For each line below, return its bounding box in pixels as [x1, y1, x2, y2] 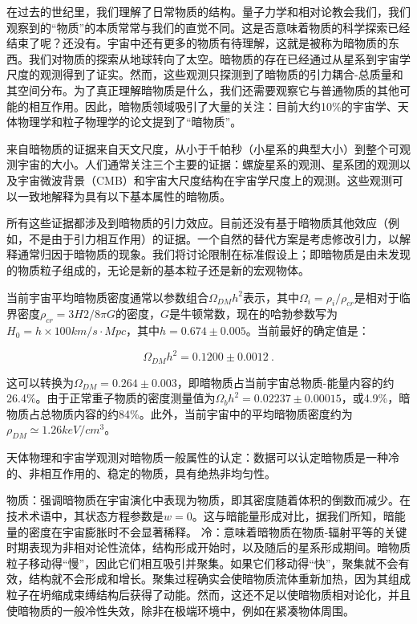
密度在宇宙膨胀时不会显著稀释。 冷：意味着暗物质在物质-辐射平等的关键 [28, 523, 407, 540]
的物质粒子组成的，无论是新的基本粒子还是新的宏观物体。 [6, 261, 310, 278]
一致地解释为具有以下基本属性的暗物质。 [17, 187, 231, 204]
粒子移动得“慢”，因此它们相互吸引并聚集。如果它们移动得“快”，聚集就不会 [6, 554, 399, 571]
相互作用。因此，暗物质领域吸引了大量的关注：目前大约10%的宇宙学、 [28, 97, 398, 114]
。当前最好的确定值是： [245, 322, 370, 339]
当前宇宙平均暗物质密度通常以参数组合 [6, 288, 208, 305]
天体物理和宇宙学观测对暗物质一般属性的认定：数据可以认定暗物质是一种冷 [6, 449, 399, 466]
